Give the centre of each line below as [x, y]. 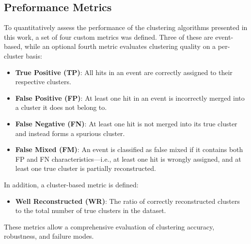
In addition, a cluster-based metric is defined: [71, 184]
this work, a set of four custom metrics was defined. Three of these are [109, 37]
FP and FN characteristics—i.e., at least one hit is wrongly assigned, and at [128, 159]
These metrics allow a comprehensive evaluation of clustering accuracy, [109, 226]
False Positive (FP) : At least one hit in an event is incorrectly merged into [130, 98]
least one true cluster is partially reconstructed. [86, 168]
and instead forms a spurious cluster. [70, 133]
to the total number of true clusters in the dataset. [91, 210]
